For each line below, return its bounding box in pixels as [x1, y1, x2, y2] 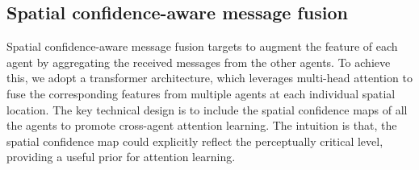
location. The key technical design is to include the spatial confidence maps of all [6, 101, 408, 118]
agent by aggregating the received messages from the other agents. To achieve [6, 53, 391, 70]
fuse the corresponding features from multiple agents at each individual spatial [6, 85, 396, 102]
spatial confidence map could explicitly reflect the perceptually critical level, [6, 132, 383, 149]
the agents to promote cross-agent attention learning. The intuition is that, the [6, 117, 397, 134]
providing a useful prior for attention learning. [6, 148, 236, 165]
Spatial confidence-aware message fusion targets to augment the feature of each [6, 38, 398, 55]
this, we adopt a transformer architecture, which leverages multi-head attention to [6, 69, 413, 86]
